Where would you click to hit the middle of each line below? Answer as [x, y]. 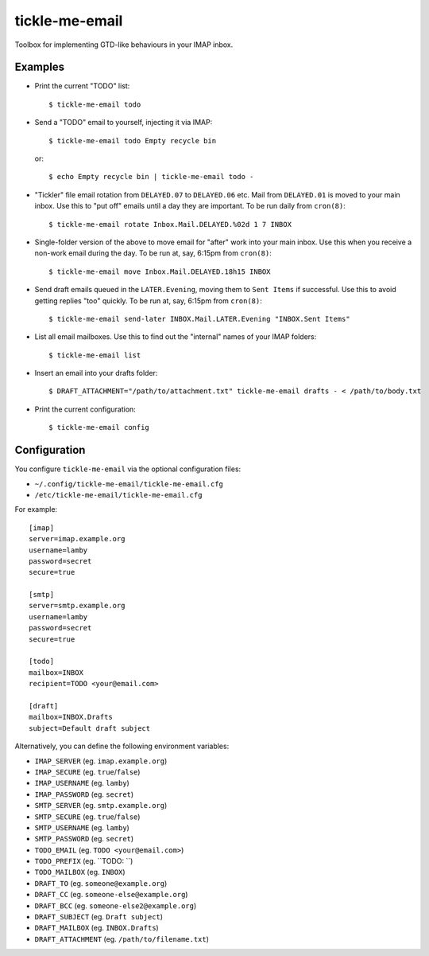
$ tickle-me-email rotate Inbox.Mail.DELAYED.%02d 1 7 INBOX [170, 224]
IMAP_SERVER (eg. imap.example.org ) [101, 761]
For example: [36, 509]
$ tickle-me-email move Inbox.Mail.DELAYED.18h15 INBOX [160, 271]
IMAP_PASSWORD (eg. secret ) [84, 794]
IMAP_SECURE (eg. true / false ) [87, 771]
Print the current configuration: [85, 409]
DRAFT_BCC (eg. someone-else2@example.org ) [116, 905]
